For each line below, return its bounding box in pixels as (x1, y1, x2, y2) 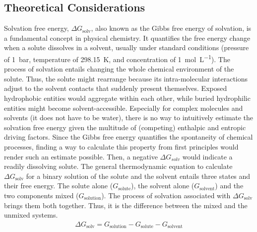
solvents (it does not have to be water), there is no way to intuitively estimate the (4, 112, 254, 123)
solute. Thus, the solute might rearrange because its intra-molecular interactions (4, 73, 248, 83)
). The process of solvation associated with (101, 190, 231, 200)
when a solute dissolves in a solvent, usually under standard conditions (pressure (4, 42, 249, 53)
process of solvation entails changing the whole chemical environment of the (4, 64, 234, 74)
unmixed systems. (4, 210, 58, 220)
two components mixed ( (4, 190, 79, 200)
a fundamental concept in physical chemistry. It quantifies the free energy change (4, 32, 251, 43)
